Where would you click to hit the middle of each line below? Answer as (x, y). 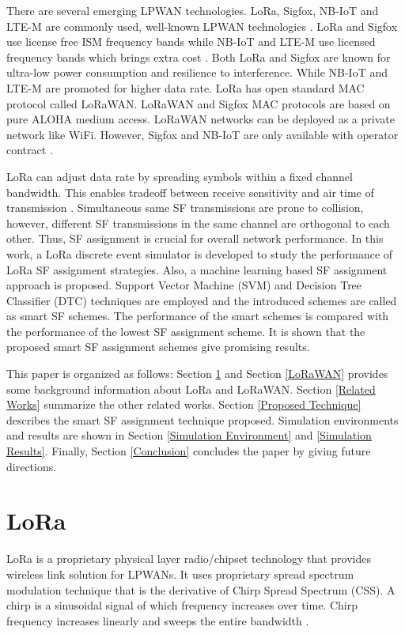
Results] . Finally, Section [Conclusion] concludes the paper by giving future (189, 451)
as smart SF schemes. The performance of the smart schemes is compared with (198, 316)
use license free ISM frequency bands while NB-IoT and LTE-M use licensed (191, 42)
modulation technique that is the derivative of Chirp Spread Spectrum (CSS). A (201, 589)
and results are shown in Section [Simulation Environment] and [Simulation (189, 435)
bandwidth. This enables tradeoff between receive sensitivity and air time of (190, 192)
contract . (30, 150)
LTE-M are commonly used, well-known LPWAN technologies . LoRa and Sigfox (202, 26)
